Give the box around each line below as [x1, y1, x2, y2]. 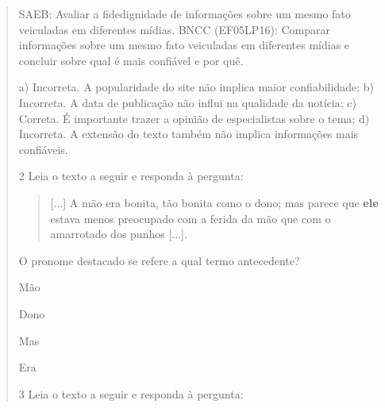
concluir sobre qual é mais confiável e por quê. [18, 52, 244, 68]
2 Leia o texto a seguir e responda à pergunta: [18, 167, 244, 184]
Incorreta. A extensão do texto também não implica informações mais [18, 125, 359, 142]
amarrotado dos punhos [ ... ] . [50, 225, 187, 242]
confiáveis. [18, 140, 68, 157]
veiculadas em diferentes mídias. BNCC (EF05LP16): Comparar [18, 21, 330, 37]
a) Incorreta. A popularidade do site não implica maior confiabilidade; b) [18, 79, 374, 95]
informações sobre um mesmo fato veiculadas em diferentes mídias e [18, 37, 350, 53]
